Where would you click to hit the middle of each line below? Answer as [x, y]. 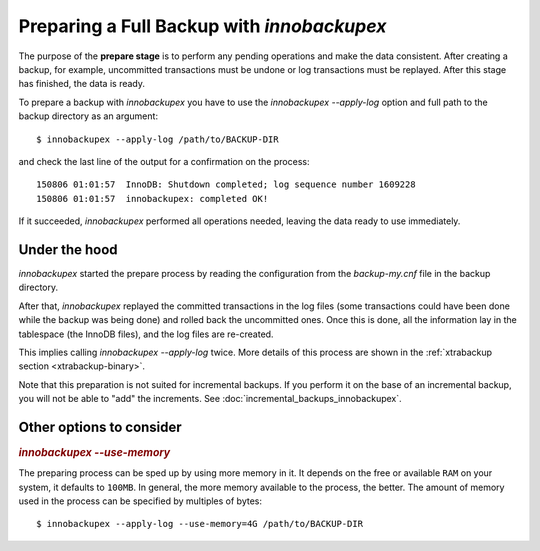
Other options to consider [100, 426]
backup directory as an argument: [88, 116]
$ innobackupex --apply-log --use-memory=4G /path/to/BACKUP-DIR [200, 524]
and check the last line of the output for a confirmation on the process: [164, 161]
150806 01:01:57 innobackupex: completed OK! [152, 198]
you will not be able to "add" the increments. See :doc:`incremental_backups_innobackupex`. [210, 399]
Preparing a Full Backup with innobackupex [202, 26]
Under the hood [68, 249]
